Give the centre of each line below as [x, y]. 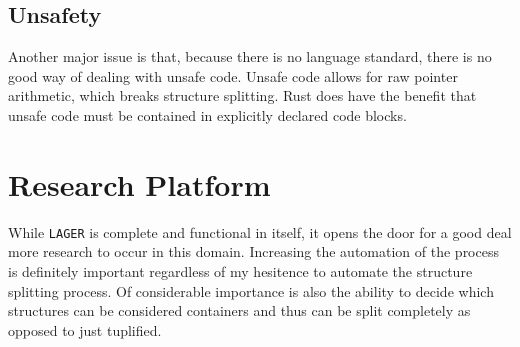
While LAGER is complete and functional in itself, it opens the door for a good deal [260, 231]
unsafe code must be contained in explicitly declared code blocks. [207, 114]
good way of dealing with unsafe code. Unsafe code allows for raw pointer [233, 75]
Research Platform [139, 183]
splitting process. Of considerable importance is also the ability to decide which [251, 290]
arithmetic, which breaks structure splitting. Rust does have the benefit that [242, 95]
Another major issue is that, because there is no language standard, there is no [250, 56]
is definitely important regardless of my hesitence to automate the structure [240, 270]
